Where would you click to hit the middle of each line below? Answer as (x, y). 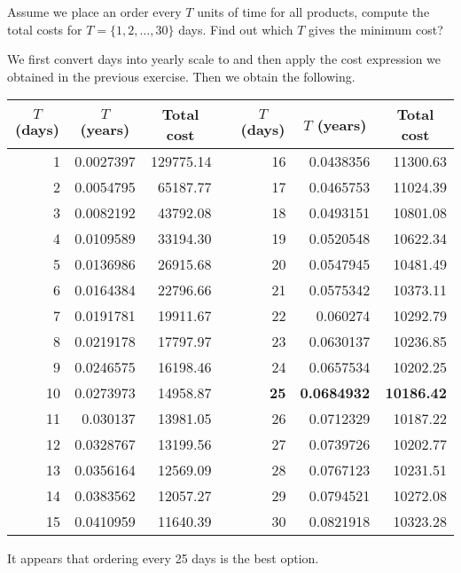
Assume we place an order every (94, 12)
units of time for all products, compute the (313, 12)
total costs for (45, 29)
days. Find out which (236, 29)
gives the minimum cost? (376, 29)
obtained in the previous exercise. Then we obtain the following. (181, 76)
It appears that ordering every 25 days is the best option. (163, 558)
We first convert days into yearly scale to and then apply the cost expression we (224, 59)
